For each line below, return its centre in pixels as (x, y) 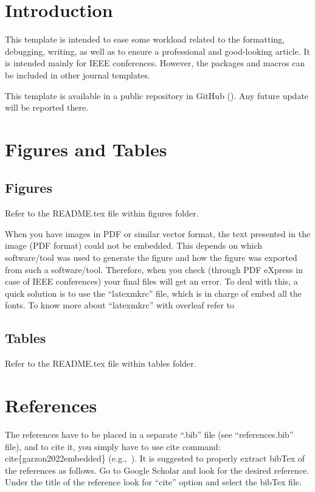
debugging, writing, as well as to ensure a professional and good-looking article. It (157, 51)
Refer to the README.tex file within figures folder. (102, 213)
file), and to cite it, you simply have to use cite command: (113, 446)
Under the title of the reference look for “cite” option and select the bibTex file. (153, 482)
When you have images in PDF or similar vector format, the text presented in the (158, 233)
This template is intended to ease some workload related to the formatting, (145, 39)
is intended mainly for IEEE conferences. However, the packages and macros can (155, 63)
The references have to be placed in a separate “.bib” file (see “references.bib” (149, 434)
